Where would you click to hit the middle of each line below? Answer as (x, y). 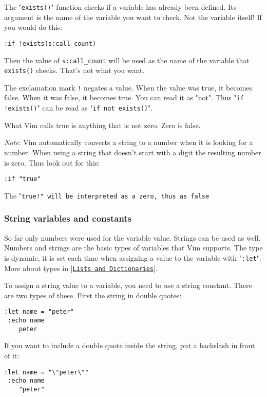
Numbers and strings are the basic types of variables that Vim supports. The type (133, 248)
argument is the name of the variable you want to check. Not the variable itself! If (133, 17)
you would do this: (33, 27)
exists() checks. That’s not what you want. (74, 70)
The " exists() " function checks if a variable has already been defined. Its (120, 7)
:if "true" (23, 179)
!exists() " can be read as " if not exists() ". (79, 108)
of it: (12, 355)
